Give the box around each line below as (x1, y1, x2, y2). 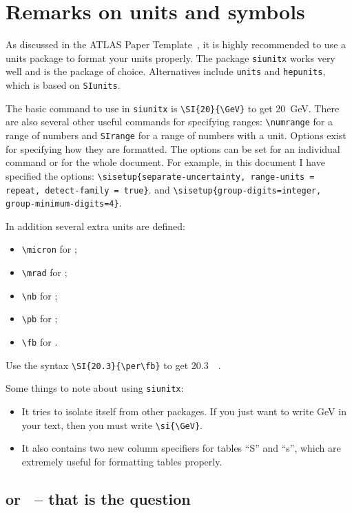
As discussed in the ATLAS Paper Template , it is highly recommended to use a (6, 37, 346, 52)
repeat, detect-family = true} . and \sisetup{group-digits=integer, (6, 182, 322, 196)
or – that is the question (6, 488, 191, 509)
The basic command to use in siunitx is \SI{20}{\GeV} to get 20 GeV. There (6, 101, 340, 115)
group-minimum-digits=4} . (6, 196, 122, 210)
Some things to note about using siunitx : (6, 381, 184, 395)
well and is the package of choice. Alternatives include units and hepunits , (6, 64, 326, 78)
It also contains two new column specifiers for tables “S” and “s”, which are (21, 441, 341, 455)
